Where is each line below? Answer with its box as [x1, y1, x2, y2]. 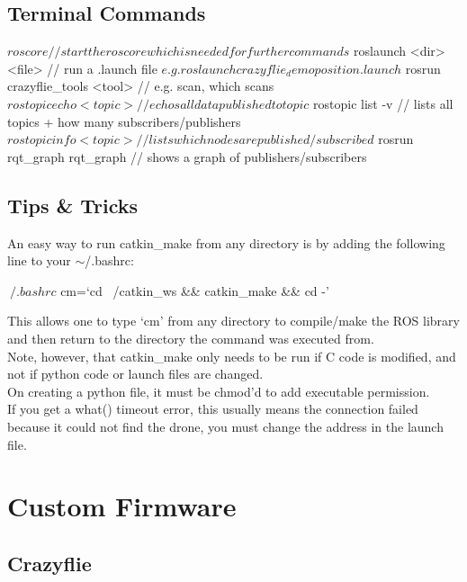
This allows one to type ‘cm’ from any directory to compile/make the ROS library [7, 311, 460, 330]
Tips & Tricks [7, 191, 139, 219]
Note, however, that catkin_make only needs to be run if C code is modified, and [7, 346, 456, 365]
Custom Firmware [7, 488, 237, 524]
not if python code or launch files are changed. [7, 364, 264, 383]
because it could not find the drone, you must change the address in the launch [7, 416, 444, 435]
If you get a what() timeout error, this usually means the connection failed [7, 399, 418, 418]
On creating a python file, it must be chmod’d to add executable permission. [7, 381, 430, 400]
